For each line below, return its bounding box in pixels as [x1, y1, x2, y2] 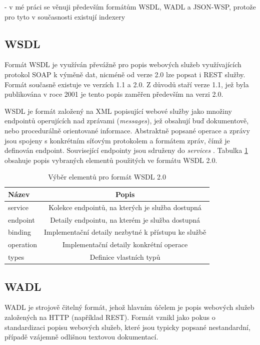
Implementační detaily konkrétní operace [62, 239, 188, 250]
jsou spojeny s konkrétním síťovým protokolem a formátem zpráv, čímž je [4, 135, 230, 145]
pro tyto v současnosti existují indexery [4, 11, 125, 22]
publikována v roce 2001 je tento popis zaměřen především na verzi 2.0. [4, 89, 223, 99]
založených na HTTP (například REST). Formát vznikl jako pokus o [4, 312, 215, 322]
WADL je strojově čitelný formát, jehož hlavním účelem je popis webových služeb [4, 302, 254, 312]
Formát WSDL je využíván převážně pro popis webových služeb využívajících [4, 59, 241, 70]
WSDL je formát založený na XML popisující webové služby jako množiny [4, 105, 232, 116]
